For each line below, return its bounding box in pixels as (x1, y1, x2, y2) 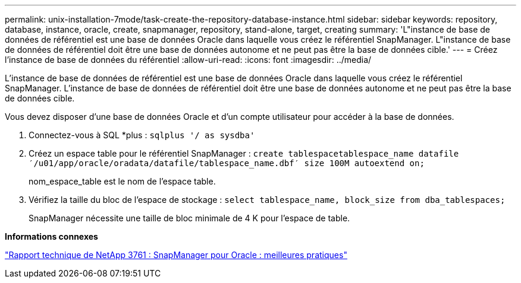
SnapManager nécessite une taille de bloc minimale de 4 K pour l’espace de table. (29, 213, 350, 223)
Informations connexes (5, 231, 98, 241)
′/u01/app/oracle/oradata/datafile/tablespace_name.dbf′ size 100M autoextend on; (29, 158, 425, 168)
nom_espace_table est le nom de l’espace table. (29, 176, 216, 186)
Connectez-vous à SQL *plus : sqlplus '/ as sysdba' (29, 130, 255, 140)
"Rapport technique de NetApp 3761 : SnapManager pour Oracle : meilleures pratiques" (5, 250, 347, 260)
